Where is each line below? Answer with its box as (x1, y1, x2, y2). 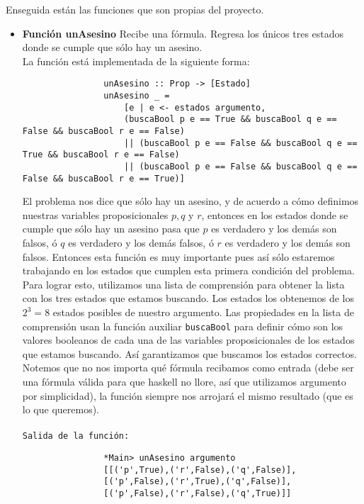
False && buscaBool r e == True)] (22, 173, 185, 184)
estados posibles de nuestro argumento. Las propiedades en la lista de (52, 305, 354, 320)
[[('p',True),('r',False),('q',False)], (103, 464, 297, 475)
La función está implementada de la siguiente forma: (22, 53, 250, 68)
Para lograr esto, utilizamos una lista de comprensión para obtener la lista (22, 276, 345, 291)
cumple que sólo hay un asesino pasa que (22, 221, 200, 236)
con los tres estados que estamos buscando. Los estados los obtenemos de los (22, 291, 354, 306)
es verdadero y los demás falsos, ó (68, 235, 214, 250)
